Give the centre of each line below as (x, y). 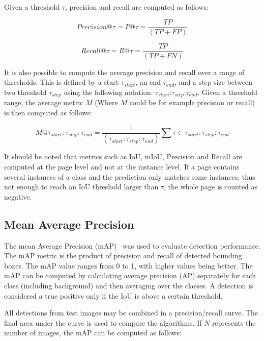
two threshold (25, 92)
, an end (148, 82)
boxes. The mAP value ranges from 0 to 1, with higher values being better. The (128, 265)
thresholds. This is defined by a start (62, 82)
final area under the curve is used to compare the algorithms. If (103, 322)
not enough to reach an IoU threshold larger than (81, 187)
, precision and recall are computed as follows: (137, 7)
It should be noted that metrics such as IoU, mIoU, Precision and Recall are (123, 156)
